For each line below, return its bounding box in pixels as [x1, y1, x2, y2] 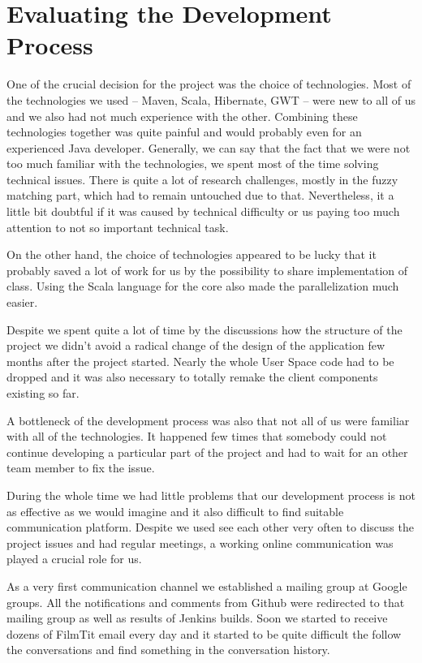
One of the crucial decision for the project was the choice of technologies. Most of [6, 75, 411, 93]
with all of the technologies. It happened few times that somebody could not [6, 428, 387, 445]
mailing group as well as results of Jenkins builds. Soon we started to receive [6, 609, 388, 626]
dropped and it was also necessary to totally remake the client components [6, 368, 378, 385]
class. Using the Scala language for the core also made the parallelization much [6, 278, 399, 295]
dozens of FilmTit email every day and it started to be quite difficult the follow [6, 625, 402, 642]
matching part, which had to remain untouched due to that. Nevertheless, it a [6, 187, 394, 204]
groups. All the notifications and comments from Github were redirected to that [6, 593, 405, 610]
